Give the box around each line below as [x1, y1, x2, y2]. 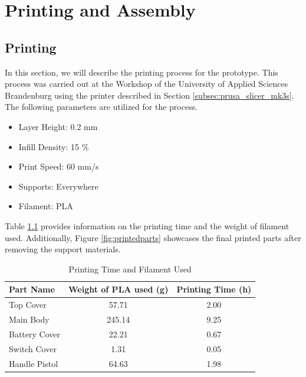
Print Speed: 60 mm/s [18, 160, 99, 173]
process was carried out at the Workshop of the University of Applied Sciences [5, 77, 288, 90]
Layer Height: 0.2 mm [18, 120, 98, 132]
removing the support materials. [5, 243, 121, 255]
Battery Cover [9, 327, 60, 340]
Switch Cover [9, 342, 57, 355]
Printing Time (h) [176, 283, 252, 295]
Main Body [9, 313, 50, 325]
